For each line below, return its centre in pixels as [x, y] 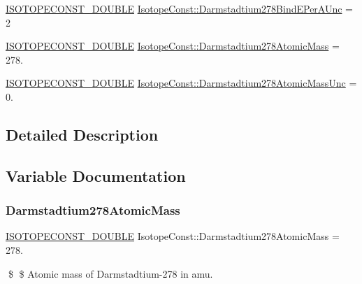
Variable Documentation [96, 175]
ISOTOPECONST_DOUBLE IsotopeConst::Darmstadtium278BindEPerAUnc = [179, 8]
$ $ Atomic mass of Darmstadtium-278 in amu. [110, 273]
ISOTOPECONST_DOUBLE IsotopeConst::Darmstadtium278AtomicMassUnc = [181, 83]
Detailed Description [82, 134]
